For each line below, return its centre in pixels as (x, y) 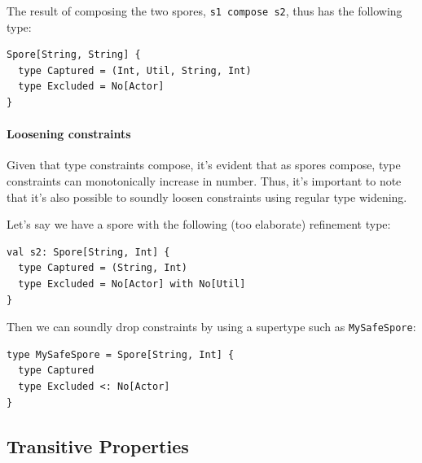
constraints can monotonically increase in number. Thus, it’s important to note (204, 181)
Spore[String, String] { (74, 55)
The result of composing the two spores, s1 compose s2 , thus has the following (204, 11)
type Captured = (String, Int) (103, 268)
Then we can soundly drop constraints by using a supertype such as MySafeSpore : (211, 327)
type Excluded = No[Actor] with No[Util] (132, 284)
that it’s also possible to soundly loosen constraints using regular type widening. (207, 197)
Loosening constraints (69, 134)
